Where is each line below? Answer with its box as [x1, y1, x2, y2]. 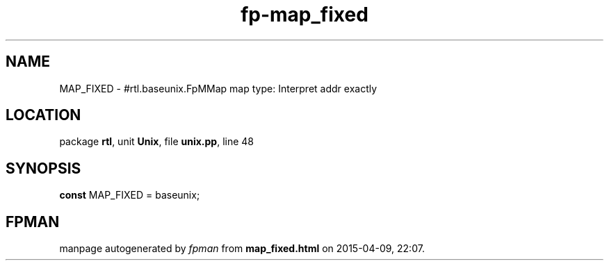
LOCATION [6, 106, 81, 124]
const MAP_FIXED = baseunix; [59, 189, 200, 201]
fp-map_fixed [241, 3, 368, 26]
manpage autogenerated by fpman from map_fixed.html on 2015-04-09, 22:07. [59, 242, 425, 255]
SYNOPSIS [6, 159, 81, 177]
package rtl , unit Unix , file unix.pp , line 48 [59, 135, 254, 148]
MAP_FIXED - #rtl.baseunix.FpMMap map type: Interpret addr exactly [59, 82, 377, 94]
